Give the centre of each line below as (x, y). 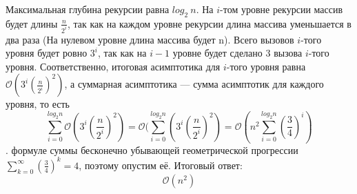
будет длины (32, 23)
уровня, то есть (38, 104)
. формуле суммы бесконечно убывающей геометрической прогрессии (152, 149)
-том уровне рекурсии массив (282, 9)
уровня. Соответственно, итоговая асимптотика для (113, 66)
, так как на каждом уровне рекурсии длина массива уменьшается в (209, 23)
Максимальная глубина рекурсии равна (88, 9)
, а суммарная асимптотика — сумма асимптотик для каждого (194, 84)
